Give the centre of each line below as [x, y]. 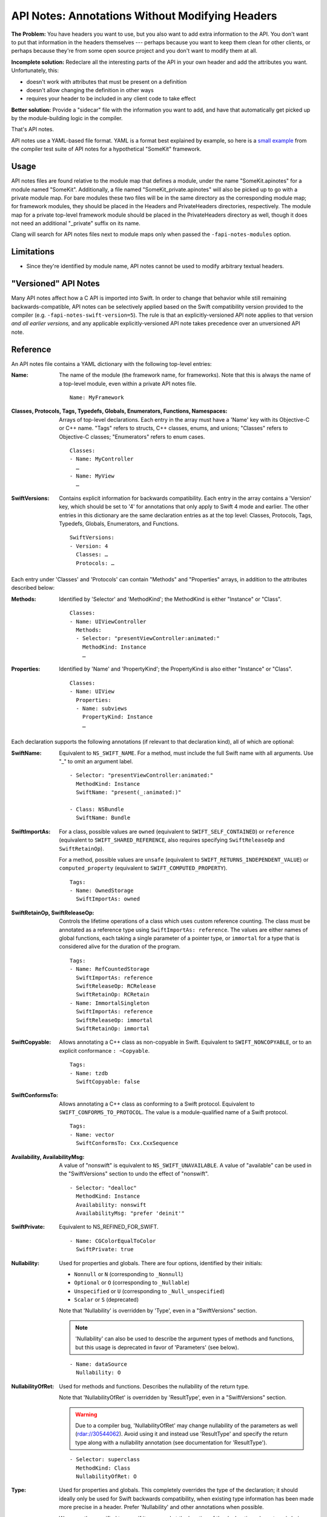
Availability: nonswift [111, 1205]
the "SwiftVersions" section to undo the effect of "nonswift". [134, 1174]
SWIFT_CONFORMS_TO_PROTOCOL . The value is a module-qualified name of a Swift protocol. [173, 1112]
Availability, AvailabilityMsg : [48, 1157]
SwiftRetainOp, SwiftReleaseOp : [53, 913]
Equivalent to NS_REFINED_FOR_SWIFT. [109, 1227]
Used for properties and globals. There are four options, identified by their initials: [161, 1263]
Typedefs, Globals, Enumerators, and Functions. [119, 524]
